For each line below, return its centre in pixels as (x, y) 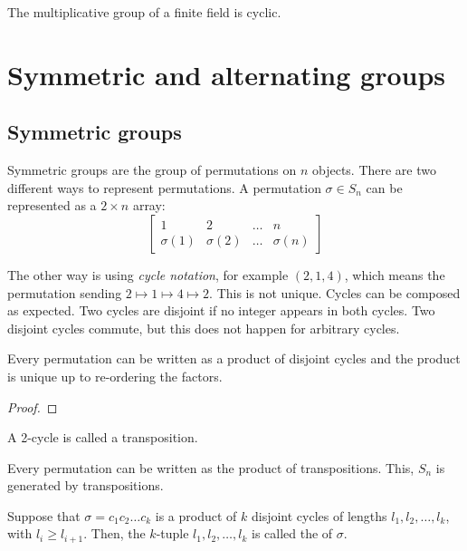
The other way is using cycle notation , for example (148, 274)
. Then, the (114, 533)
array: (149, 205)
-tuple (172, 533)
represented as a (52, 205)
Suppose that (44, 515)
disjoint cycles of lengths (319, 515)
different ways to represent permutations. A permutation (164, 187)
